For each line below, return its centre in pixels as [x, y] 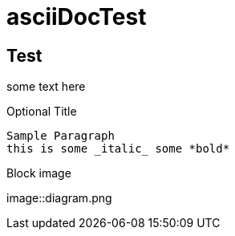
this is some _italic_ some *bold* [118, 149]
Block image [39, 173]
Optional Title [42, 112]
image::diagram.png [59, 198]
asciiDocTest [77, 17]
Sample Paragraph [61, 136]
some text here [46, 87]
